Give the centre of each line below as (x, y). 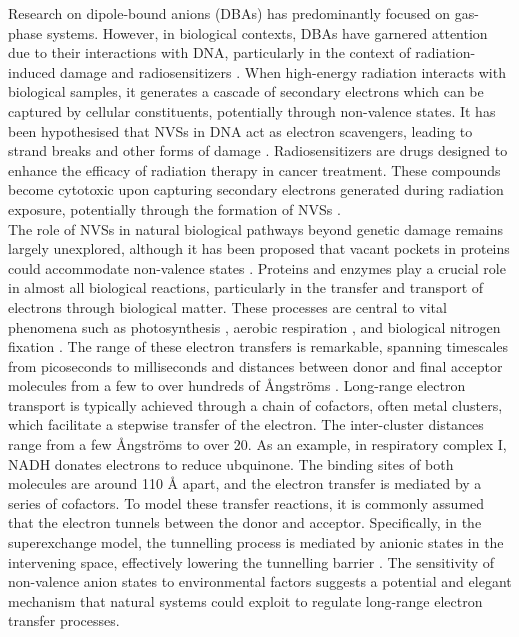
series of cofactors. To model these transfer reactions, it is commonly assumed (246, 502)
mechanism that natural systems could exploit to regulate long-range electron (245, 600)
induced (32, 71)
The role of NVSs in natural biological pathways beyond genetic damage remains (256, 228)
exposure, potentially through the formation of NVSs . (174, 208)
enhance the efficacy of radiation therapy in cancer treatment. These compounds (254, 169)
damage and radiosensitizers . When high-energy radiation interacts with (283, 71)
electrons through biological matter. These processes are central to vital (227, 306)
